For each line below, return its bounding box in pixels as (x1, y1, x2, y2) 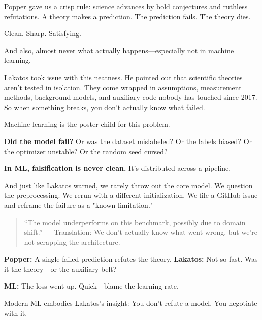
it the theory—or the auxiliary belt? (4, 263, 117, 274)
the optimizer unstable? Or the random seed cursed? (4, 146, 168, 156)
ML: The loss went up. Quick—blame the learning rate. (4, 280, 179, 291)
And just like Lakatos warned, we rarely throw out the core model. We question (4, 180, 253, 190)
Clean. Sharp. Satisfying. (4, 28, 81, 39)
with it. (4, 307, 27, 318)
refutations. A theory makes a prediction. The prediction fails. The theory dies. (4, 11, 251, 21)
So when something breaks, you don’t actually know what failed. (4, 101, 205, 112)
